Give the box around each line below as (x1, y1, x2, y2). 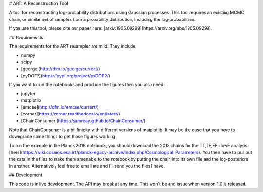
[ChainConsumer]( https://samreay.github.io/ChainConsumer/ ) (21, 117, 146, 124)
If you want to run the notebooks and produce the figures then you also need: (9, 81, 165, 87)
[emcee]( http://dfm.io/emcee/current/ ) (21, 104, 99, 110)
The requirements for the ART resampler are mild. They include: (9, 43, 137, 49)
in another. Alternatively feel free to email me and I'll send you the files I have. (9, 163, 165, 169)
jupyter (21, 91, 36, 96)
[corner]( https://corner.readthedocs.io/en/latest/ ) (21, 111, 120, 117)
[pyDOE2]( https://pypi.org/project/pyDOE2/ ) (21, 73, 111, 78)
